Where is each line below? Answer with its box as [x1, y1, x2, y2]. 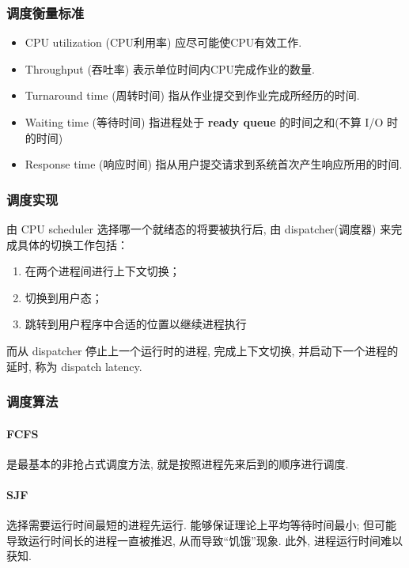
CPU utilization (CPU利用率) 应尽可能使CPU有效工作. [25, 34, 302, 51]
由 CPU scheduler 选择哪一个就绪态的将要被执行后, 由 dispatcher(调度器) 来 [6, 221, 392, 237]
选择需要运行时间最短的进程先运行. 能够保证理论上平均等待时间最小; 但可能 [6, 517, 397, 533]
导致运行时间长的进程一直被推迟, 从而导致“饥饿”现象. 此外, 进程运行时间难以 [6, 532, 403, 548]
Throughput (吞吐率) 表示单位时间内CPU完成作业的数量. [25, 60, 316, 77]
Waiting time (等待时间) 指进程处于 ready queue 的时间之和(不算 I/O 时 [25, 114, 398, 130]
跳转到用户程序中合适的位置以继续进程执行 [25, 316, 247, 332]
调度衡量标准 [6, 2, 85, 22]
